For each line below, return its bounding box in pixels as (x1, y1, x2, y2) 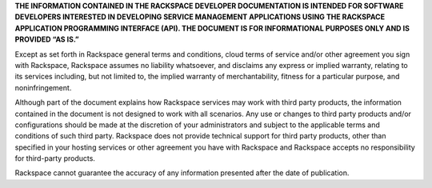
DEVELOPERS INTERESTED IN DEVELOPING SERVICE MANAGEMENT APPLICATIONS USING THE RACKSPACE (14, 12, 386, 22)
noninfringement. (14, 82, 72, 92)
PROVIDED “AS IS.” (14, 34, 79, 44)
